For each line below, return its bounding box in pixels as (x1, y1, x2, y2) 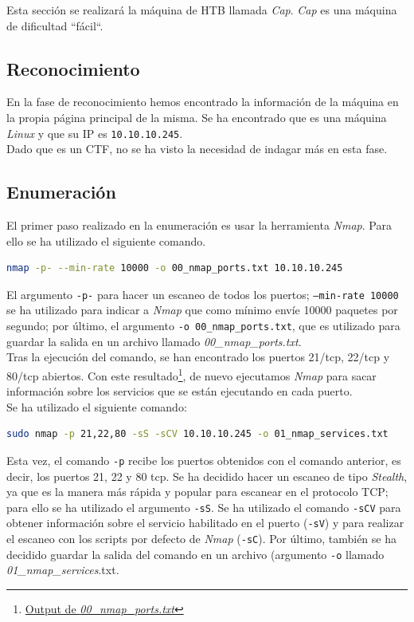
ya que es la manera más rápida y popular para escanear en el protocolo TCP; (6, 483, 389, 500)
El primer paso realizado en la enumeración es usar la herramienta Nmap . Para (6, 217, 392, 234)
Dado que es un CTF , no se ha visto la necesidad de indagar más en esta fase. (6, 140, 388, 157)
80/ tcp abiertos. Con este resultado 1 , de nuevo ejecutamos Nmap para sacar (6, 364, 377, 384)
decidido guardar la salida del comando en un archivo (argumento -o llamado (6, 545, 385, 562)
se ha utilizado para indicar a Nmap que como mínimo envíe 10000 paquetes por (6, 301, 398, 318)
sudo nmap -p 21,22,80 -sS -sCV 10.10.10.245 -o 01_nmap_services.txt (6, 428, 389, 440)
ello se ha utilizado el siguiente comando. (6, 232, 206, 249)
